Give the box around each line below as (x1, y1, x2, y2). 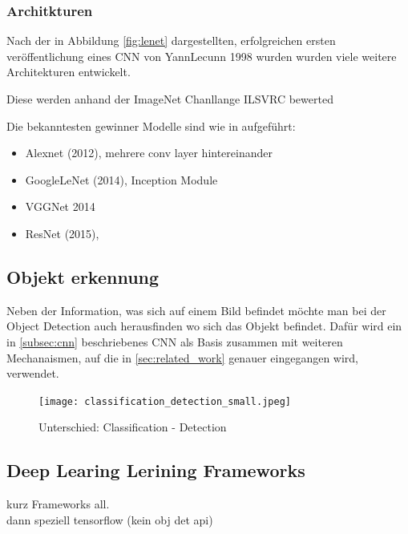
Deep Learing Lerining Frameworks (6, 458, 305, 483)
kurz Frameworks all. (6, 496, 110, 512)
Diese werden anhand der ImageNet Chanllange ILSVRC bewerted (6, 91, 333, 107)
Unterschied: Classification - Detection (38, 419, 227, 435)
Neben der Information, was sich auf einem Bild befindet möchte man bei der (6, 301, 386, 318)
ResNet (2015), (25, 225, 99, 241)
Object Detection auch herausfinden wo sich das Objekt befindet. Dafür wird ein (6, 318, 402, 334)
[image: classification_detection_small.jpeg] (38, 395, 291, 407)
